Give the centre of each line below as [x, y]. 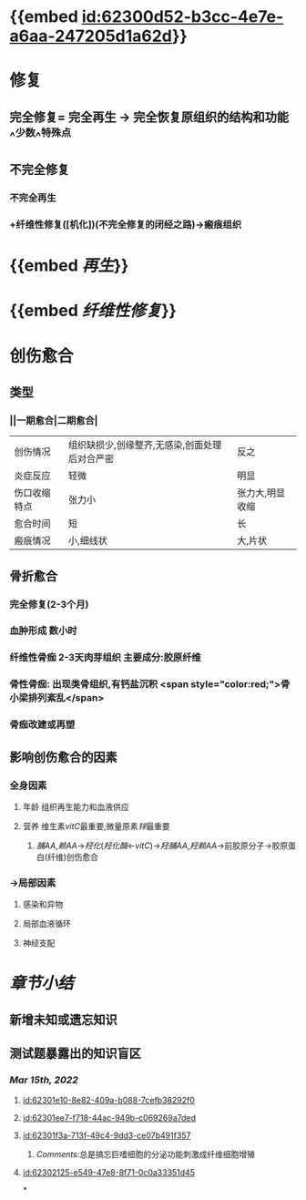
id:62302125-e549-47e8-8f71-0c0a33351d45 [109, 1172]
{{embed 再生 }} [69, 266]
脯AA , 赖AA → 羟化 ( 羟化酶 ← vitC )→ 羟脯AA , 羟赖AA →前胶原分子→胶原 [162, 846]
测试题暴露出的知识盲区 [75, 1054]
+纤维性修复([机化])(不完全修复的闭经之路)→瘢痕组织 [126, 225]
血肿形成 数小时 [43, 631]
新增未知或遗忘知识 [63, 1019]
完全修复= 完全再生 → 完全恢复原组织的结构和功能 [149, 117]
